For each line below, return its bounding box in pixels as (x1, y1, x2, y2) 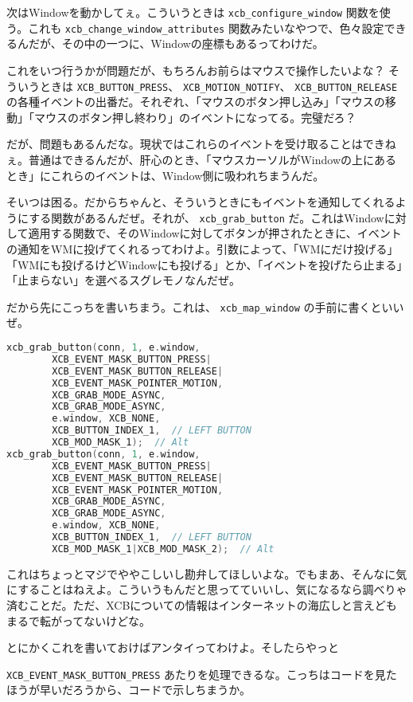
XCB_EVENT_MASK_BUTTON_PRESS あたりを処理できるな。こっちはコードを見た (6, 665, 397, 682)
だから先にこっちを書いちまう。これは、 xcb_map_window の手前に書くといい (6, 298, 404, 315)
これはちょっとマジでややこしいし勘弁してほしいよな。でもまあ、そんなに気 (6, 565, 407, 582)
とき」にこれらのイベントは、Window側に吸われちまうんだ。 (6, 167, 325, 183)
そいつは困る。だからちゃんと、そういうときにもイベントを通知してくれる (6, 194, 395, 210)
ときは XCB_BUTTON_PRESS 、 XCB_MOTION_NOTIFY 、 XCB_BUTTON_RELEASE (39, 77, 398, 94)
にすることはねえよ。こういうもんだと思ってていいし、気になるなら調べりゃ (6, 581, 407, 598)
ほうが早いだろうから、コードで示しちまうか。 (6, 681, 251, 698)
